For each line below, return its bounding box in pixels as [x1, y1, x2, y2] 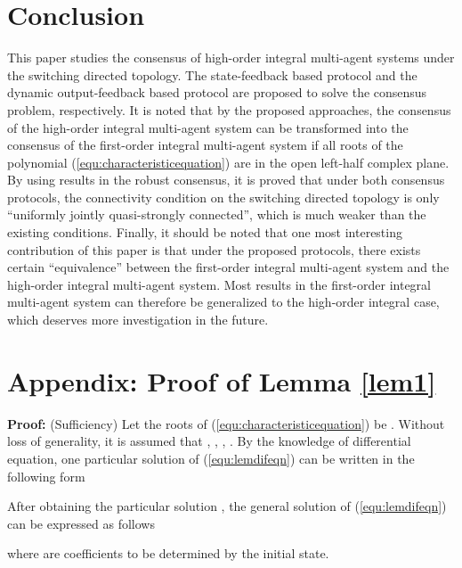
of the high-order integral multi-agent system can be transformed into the [7, 118, 409, 136]
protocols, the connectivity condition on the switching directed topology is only [7, 187, 440, 206]
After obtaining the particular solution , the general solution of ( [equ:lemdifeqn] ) [7, 497, 447, 515]
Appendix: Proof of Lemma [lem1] [7, 362, 436, 399]
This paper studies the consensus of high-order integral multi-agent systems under [7, 48, 455, 67]
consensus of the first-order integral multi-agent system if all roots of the [7, 136, 403, 154]
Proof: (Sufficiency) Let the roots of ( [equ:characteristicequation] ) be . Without [7, 414, 445, 432]
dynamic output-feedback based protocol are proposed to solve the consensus [7, 83, 427, 102]
